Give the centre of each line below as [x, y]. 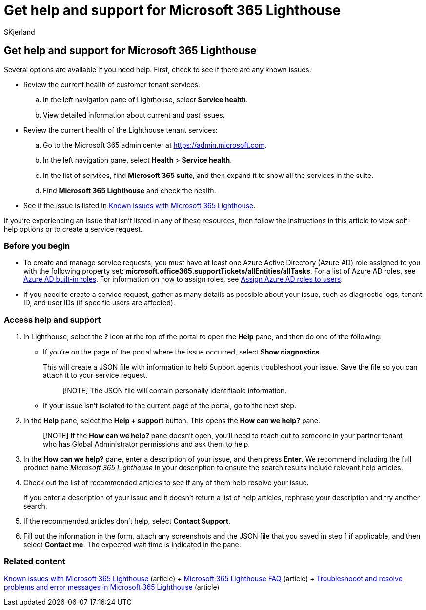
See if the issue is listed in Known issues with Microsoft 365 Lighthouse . [140, 205]
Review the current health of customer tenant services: [112, 84]
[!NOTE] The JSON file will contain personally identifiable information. [174, 391]
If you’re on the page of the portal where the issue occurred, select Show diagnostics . [182, 352]
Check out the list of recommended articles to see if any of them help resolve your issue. [166, 483]
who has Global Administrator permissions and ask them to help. [147, 444]
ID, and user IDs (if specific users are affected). [99, 303]
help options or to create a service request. [73, 229]
